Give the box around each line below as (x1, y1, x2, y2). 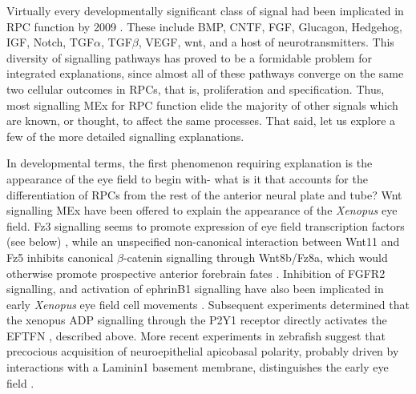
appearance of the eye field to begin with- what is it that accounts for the (6, 170, 368, 187)
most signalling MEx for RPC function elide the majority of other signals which (6, 96, 398, 113)
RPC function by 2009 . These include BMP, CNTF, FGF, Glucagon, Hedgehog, (6, 18, 402, 34)
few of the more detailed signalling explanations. (6, 127, 244, 144)
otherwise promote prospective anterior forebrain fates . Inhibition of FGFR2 (6, 264, 386, 281)
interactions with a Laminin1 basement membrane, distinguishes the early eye (6, 359, 389, 376)
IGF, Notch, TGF (6, 34, 95, 50)
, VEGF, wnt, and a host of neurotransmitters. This (138, 34, 394, 50)
